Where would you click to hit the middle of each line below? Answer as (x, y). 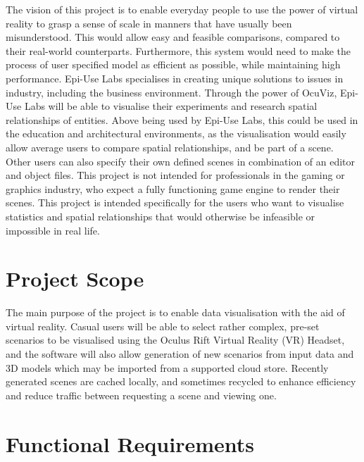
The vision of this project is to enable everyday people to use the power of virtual (182, 9)
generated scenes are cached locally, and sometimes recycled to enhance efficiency (181, 381)
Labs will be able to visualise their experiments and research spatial (171, 106)
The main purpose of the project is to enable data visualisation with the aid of (175, 312)
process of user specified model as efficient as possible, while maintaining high (173, 64)
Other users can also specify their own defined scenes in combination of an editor (181, 161)
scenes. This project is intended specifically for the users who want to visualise (175, 202)
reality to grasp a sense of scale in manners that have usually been (149, 23)
